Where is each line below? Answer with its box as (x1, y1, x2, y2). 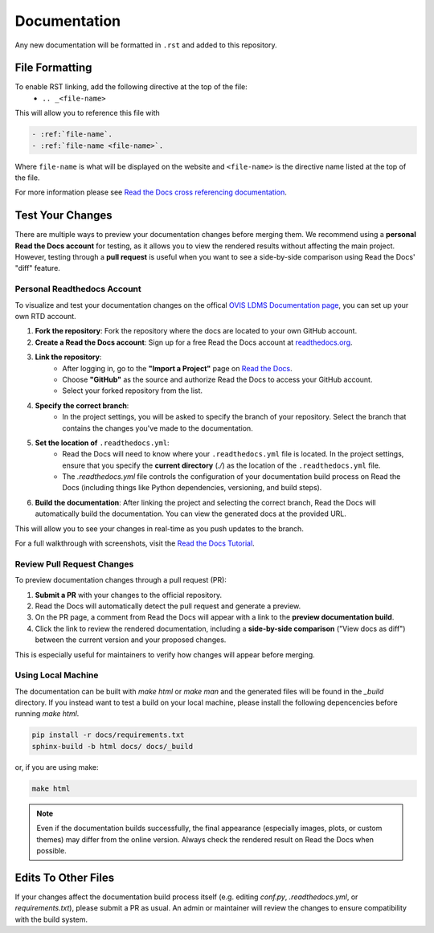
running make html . (14, 709, 80, 718)
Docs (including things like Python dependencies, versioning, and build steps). (62, 483, 322, 493)
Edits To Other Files (14, 870, 115, 884)
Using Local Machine (14, 669, 99, 681)
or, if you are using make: (14, 762, 100, 771)
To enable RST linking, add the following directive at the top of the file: (14, 82, 248, 92)
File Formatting (14, 61, 92, 75)
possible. (36, 845, 68, 855)
